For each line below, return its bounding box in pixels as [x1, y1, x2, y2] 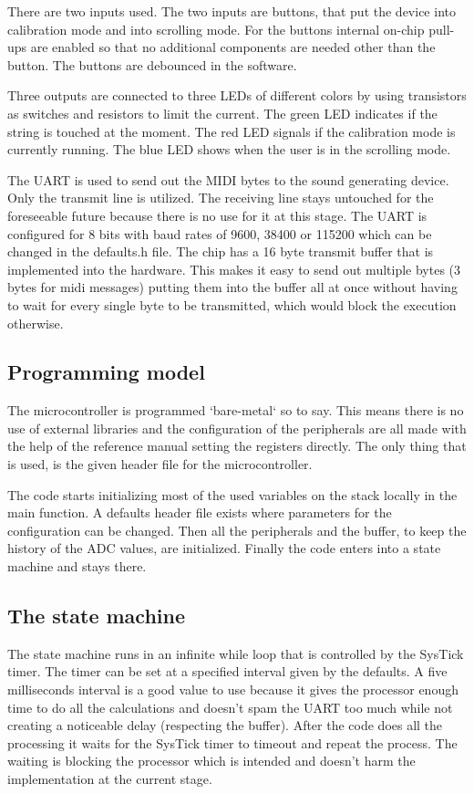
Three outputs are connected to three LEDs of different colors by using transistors [7, 86, 467, 105]
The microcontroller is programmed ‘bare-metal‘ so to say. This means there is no [7, 401, 464, 420]
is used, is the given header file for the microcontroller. [7, 454, 313, 474]
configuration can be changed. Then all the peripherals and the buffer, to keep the [7, 520, 467, 539]
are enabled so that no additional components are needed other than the [30, 37, 436, 57]
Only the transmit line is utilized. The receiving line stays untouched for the [7, 188, 434, 207]
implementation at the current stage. [7, 769, 212, 788]
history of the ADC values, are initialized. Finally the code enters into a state [7, 538, 441, 558]
